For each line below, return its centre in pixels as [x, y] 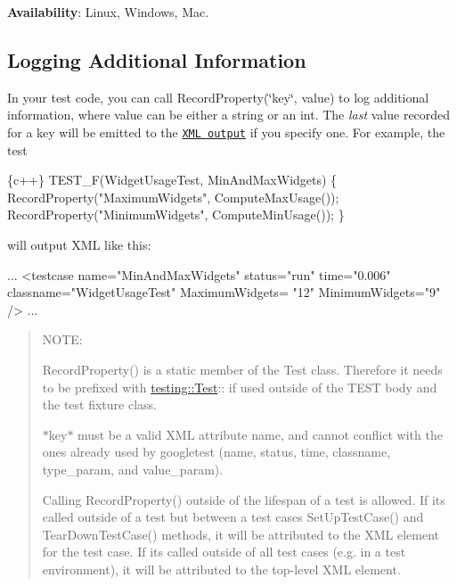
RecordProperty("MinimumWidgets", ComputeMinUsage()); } [176, 215]
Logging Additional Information [157, 59]
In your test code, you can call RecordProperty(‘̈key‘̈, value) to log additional [218, 97]
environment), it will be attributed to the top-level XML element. [221, 569]
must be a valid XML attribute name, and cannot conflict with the [260, 434]
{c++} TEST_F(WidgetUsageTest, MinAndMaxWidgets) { [172, 180]
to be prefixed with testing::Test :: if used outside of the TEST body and [240, 387]
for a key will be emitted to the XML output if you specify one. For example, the [226, 132]
